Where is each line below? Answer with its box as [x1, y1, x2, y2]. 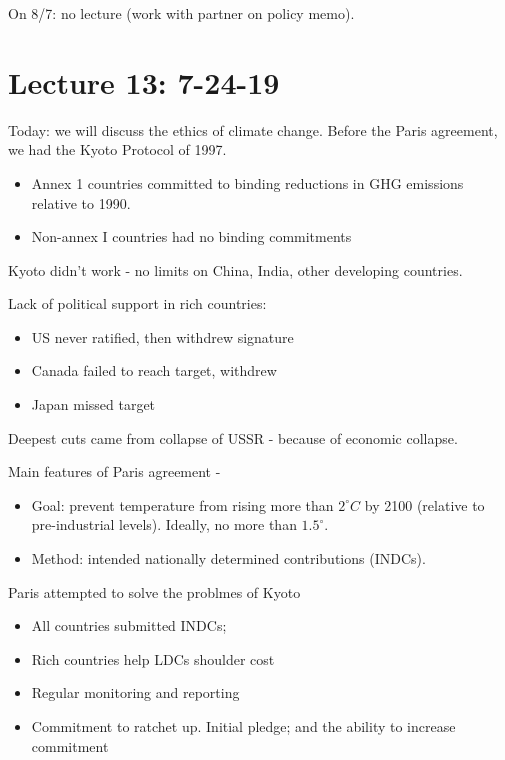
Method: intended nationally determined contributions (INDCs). [31, 548, 426, 569]
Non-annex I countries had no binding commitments [31, 226, 352, 247]
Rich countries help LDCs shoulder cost [31, 648, 275, 669]
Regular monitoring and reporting [31, 682, 240, 703]
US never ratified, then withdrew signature [31, 326, 294, 347]
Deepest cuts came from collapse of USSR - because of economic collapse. [8, 427, 458, 448]
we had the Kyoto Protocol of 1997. [8, 139, 227, 160]
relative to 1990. [31, 192, 131, 213]
